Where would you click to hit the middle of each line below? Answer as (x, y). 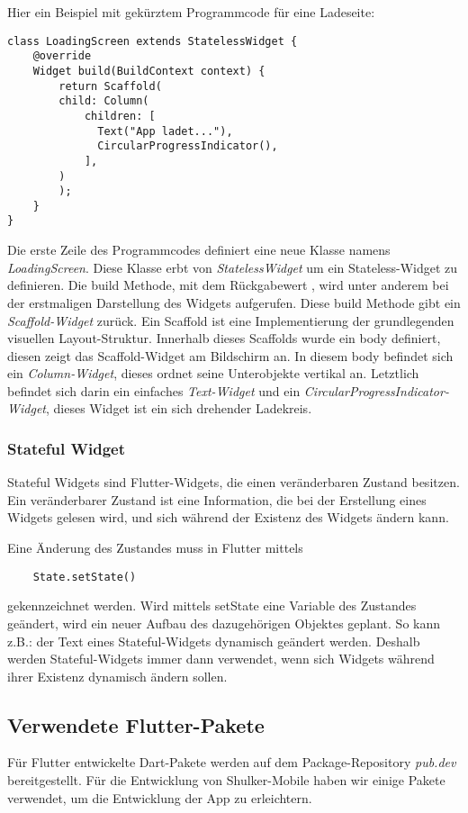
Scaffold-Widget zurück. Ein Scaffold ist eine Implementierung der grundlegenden (231, 320)
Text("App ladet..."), (165, 131)
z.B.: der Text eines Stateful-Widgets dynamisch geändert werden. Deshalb (214, 641)
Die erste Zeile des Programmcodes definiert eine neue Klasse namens (199, 250)
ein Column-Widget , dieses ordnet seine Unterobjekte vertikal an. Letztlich (213, 373)
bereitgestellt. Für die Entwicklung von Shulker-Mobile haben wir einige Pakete (226, 780)
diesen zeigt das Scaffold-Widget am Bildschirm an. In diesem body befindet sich (230, 355)
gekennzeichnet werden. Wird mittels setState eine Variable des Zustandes (212, 605)
